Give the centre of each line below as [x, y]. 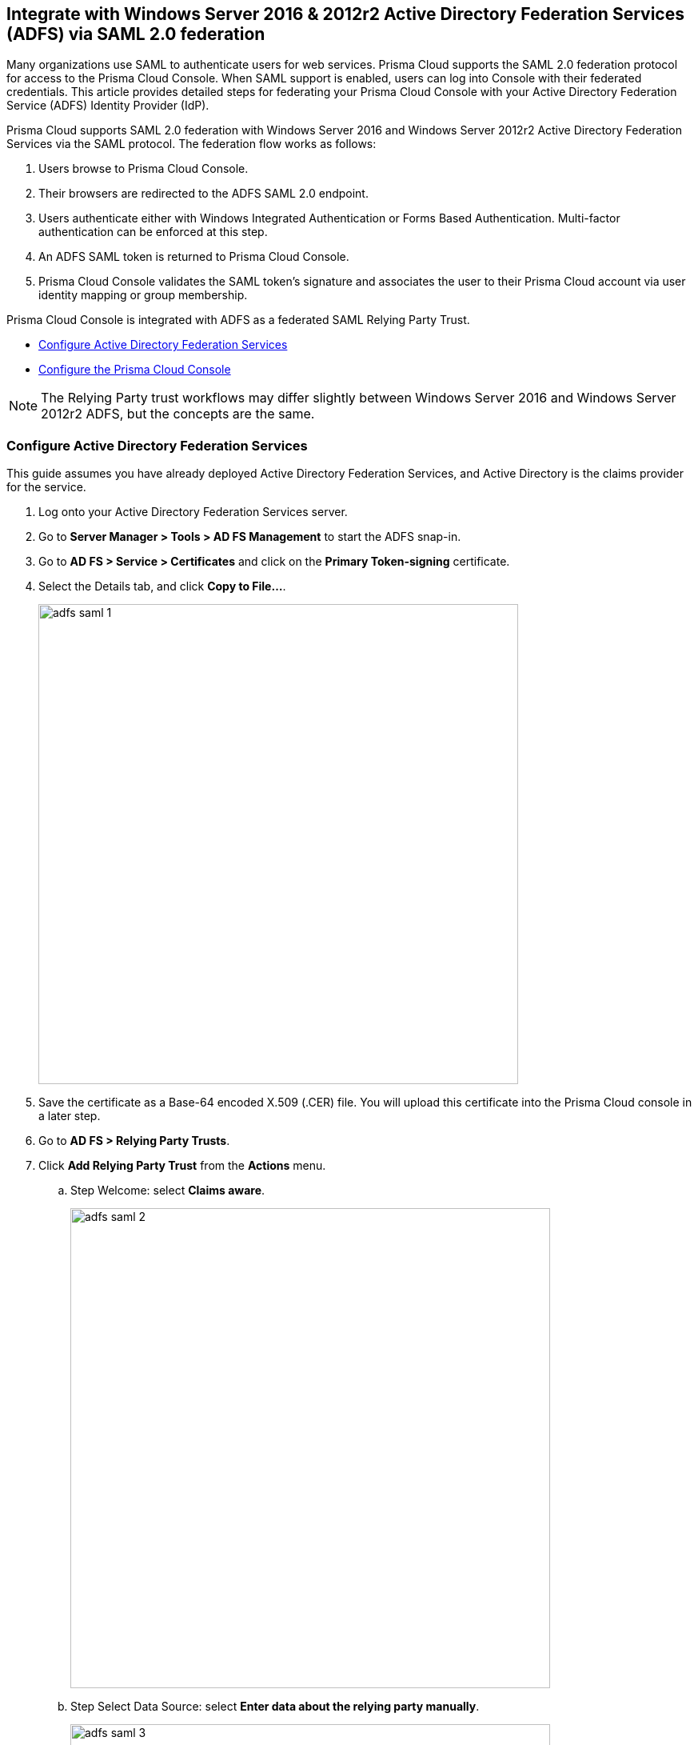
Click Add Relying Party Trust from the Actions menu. [182, 1166]
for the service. [46, 487]
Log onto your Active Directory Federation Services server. [193, 512]
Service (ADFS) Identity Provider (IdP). [108, 106]
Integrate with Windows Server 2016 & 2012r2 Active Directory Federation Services [345, 14]
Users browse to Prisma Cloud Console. [144, 169]
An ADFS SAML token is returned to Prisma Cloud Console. [194, 257]
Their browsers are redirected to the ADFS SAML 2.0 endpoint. [203, 194]
